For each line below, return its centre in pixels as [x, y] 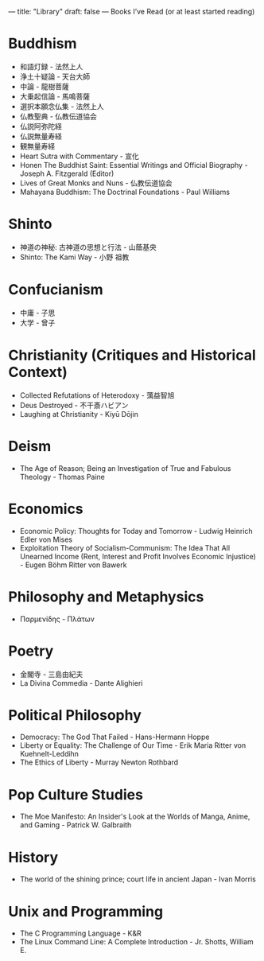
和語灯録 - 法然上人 [51, 66]
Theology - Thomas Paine [62, 477]
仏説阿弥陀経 [41, 126]
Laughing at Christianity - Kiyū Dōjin [79, 414]
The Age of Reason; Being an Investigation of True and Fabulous [125, 468]
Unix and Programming [86, 911]
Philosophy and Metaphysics [106, 597]
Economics [46, 509]
